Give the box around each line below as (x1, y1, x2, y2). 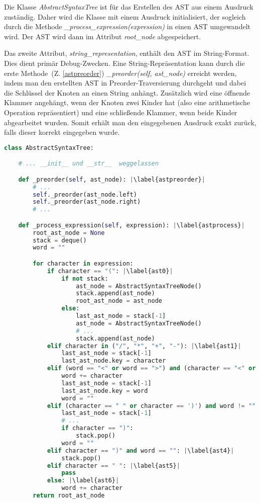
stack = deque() (33, 236, 87, 244)
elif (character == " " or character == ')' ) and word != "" (47, 402, 256, 409)
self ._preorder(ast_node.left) (33, 191, 137, 198)
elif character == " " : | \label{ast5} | (47, 462, 180, 469)
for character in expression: (33, 260, 134, 267)
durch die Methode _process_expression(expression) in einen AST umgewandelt (4, 21, 250, 32)
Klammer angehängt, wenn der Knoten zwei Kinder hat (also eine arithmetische (4, 97, 250, 108)
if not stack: (61, 275, 108, 282)
